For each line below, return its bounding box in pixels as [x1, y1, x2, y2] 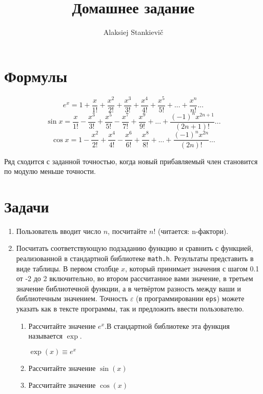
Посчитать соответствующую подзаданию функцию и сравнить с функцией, [16, 243, 253, 253]
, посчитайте [108, 225, 147, 236]
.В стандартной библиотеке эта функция [104, 320, 230, 331]
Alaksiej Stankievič [103, 27, 164, 37]
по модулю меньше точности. [4, 166, 96, 176]
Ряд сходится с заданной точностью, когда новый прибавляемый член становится [4, 155, 258, 166]
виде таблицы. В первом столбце [16, 263, 119, 273]
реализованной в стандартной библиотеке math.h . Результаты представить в [16, 253, 254, 263]
